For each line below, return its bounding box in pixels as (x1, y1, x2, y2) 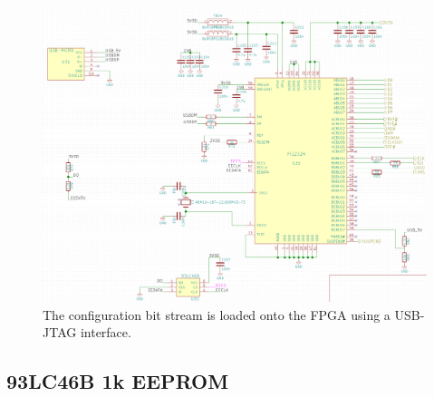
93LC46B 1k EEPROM (6, 367, 229, 395)
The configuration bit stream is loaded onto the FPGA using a (43, 305, 391, 324)
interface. (80, 323, 131, 342)
